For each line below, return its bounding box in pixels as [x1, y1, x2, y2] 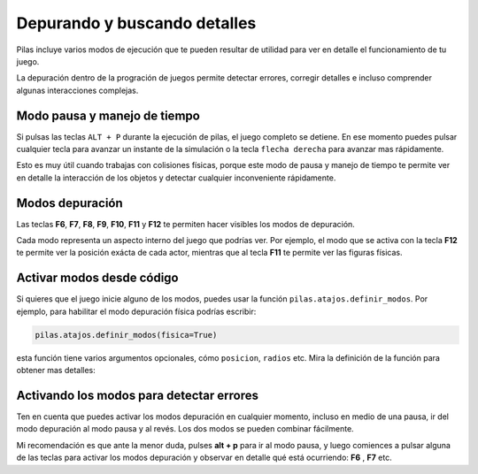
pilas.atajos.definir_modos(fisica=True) [35, 330, 218, 340]
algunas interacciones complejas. [16, 85, 139, 96]
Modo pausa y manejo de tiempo [16, 108, 201, 123]
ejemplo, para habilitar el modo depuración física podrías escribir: [16, 306, 257, 317]
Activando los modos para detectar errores [16, 387, 258, 402]
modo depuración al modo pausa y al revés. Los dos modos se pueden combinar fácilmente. [16, 424, 354, 434]
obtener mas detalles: [16, 365, 96, 376]
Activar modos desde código [16, 271, 179, 286]
